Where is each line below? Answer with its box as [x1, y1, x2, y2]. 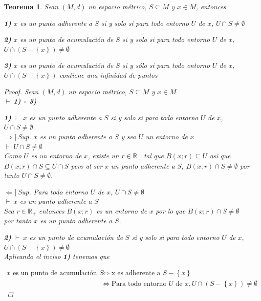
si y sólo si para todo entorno [122, 60, 210, 70]
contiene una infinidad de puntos [59, 69, 157, 80]
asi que [209, 150, 231, 161]
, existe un [87, 150, 119, 161]
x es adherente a [111, 269, 161, 277]
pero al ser [71, 160, 103, 171]
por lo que [155, 205, 186, 215]
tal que [144, 150, 164, 161]
